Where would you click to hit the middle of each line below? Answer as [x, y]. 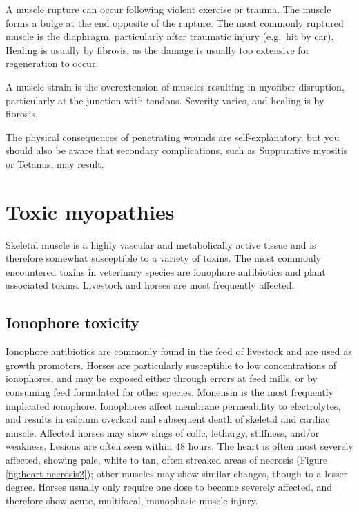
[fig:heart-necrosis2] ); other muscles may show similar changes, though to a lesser [177, 473]
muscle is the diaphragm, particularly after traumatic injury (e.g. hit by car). [170, 36]
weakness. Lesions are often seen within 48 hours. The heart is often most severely [179, 446]
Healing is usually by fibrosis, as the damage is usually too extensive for [158, 49]
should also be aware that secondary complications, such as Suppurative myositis [177, 150]
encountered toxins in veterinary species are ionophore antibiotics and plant [166, 271]
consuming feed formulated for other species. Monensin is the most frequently [170, 392]
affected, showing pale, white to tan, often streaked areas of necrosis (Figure [167, 459]
